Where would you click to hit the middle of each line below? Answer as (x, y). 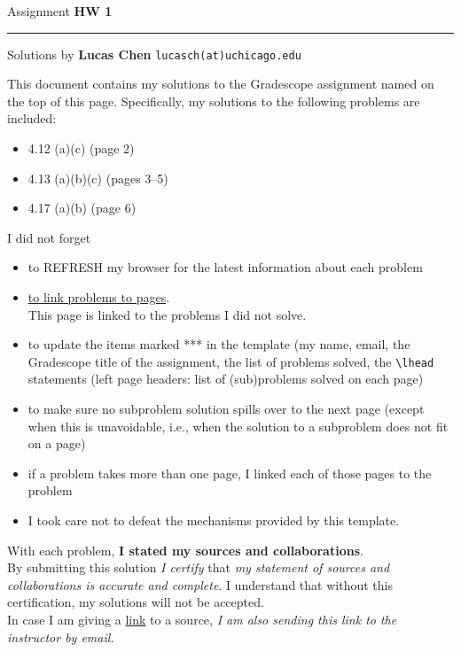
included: (32, 118)
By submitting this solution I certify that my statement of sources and (199, 567)
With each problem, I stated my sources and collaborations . (185, 550)
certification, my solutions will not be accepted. (136, 602)
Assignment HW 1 (60, 11)
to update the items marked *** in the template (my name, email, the (219, 344)
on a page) (57, 443)
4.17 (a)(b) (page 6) (82, 208)
